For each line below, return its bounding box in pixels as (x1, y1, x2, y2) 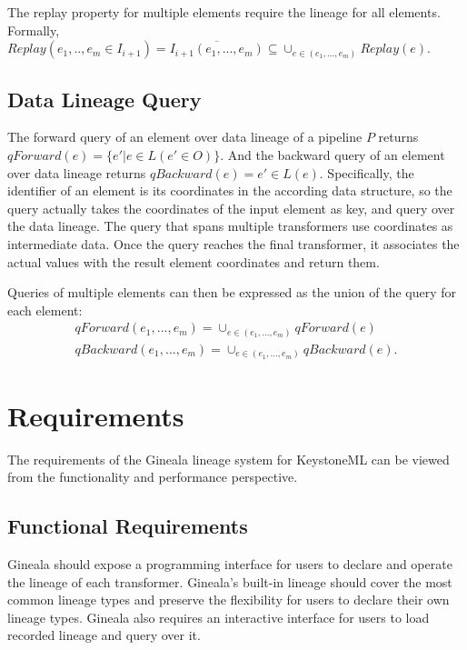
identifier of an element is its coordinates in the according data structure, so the (7, 181, 452, 200)
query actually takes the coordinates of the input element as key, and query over (7, 198, 455, 217)
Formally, (7, 20, 60, 39)
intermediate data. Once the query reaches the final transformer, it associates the (7, 234, 460, 253)
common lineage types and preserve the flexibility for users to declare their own (7, 590, 450, 609)
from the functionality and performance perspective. (7, 467, 298, 486)
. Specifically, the (319, 163, 414, 182)
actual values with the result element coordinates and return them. (7, 252, 380, 271)
